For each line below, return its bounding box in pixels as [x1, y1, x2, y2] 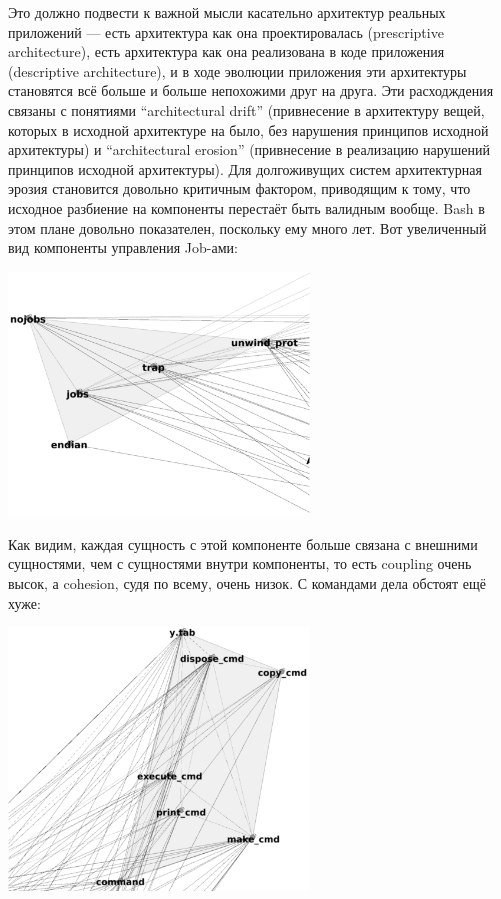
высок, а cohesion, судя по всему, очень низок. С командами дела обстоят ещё [8, 573, 486, 593]
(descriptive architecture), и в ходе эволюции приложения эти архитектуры [8, 60, 467, 81]
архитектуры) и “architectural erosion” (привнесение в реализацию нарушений [8, 139, 491, 160]
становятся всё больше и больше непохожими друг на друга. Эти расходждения [8, 80, 494, 101]
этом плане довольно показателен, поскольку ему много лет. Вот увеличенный [8, 217, 487, 238]
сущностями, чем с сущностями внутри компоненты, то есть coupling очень [8, 553, 472, 574]
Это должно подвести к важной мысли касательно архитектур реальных [8, 2, 446, 22]
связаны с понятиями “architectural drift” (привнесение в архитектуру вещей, [8, 99, 485, 120]
